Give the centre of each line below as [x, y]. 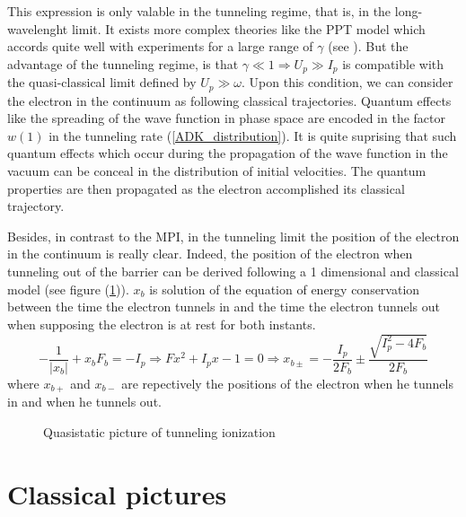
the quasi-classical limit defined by [102, 82]
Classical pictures [117, 493]
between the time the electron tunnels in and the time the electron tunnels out [224, 307]
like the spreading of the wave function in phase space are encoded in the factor [226, 118]
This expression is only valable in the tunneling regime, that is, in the [199, 11]
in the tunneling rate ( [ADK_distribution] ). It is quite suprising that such [253, 135]
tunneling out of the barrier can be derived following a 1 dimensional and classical [233, 272]
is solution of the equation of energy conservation [285, 289]
